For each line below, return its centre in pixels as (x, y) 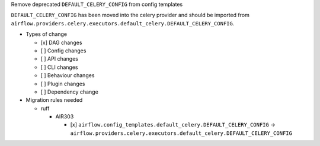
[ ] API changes (59, 59)
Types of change (47, 34)
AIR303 (65, 117)
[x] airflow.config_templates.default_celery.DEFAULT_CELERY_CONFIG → (173, 125)
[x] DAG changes (61, 42)
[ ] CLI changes (59, 67)
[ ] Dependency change (70, 92)
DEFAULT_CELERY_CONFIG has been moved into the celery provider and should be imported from (130, 15)
